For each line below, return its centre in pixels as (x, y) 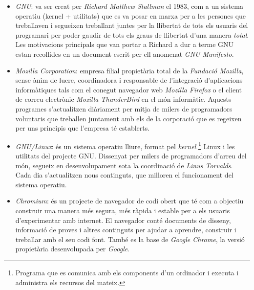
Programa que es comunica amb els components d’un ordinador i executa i (127, 272)
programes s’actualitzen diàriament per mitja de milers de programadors (124, 108)
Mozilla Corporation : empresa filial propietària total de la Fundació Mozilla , (129, 70)
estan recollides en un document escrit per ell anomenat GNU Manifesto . (125, 54)
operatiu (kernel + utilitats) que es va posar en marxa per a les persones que (131, 15)
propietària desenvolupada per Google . (73, 249)
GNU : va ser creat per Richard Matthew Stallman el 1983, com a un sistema (129, 6)
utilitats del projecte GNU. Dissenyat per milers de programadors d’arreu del (131, 155)
